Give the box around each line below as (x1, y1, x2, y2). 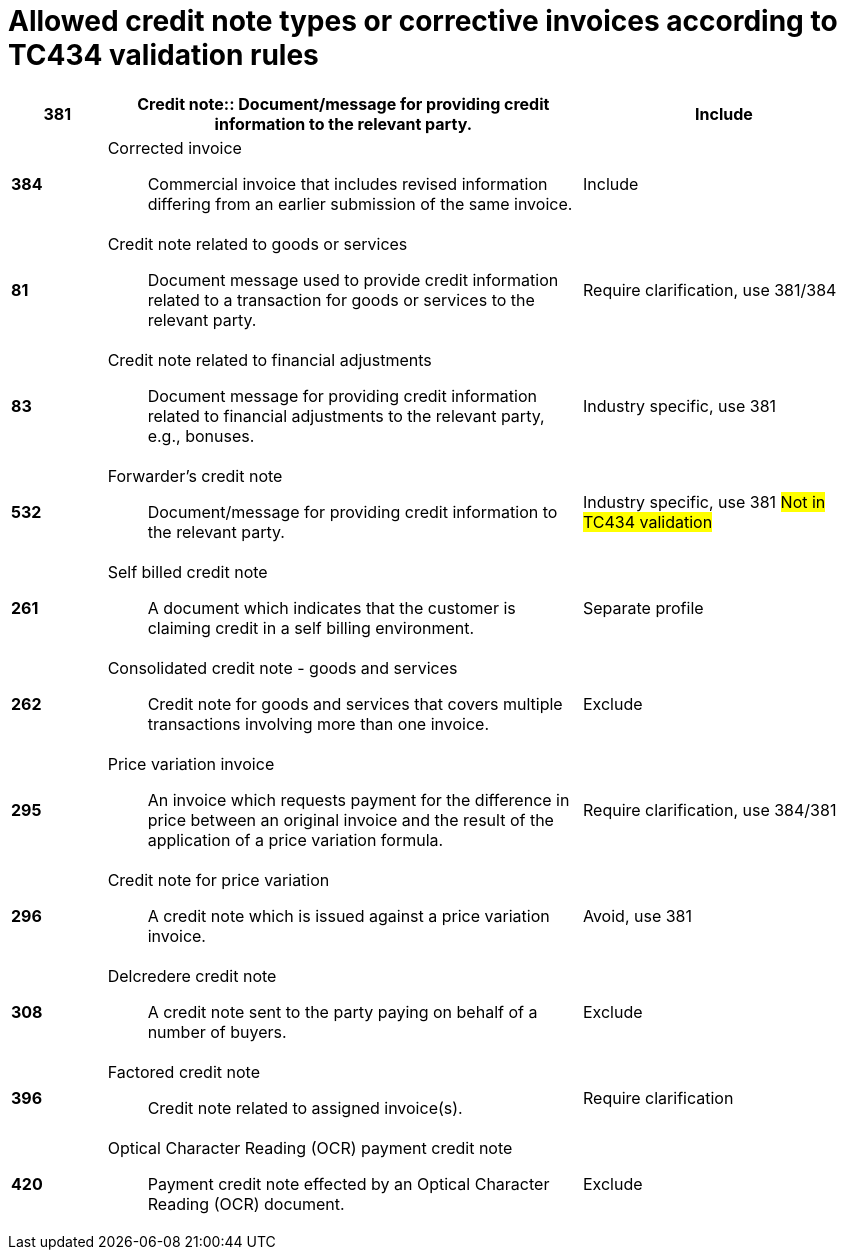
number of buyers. (147, 1021, 287, 1042)
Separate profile (582, 597, 704, 618)
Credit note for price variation (107, 869, 330, 890)
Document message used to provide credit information (147, 269, 559, 290)
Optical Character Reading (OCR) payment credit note (107, 1137, 513, 1158)
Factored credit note (107, 1061, 260, 1082)
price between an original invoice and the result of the (147, 809, 554, 830)
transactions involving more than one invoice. (147, 713, 489, 734)
